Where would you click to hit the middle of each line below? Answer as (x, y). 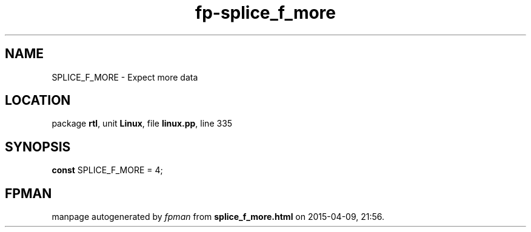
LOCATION (38, 101)
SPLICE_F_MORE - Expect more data (125, 77)
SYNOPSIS (38, 147)
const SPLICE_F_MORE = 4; (107, 170)
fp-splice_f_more (265, 13)
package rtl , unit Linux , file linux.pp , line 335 (142, 124)
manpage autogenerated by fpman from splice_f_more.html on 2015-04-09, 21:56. (218, 217)
